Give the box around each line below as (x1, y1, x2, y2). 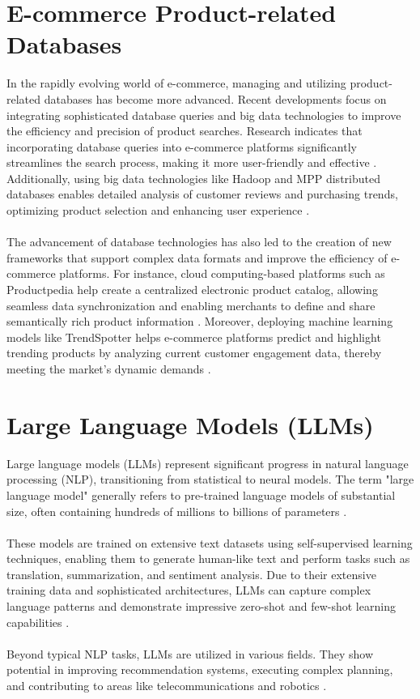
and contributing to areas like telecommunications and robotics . (6, 677, 327, 694)
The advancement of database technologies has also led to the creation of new (6, 233, 392, 250)
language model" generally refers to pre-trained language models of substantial (6, 486, 396, 503)
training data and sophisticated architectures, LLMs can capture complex (6, 582, 371, 599)
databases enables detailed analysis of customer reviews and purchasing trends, (6, 185, 398, 202)
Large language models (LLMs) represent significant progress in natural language (6, 454, 409, 471)
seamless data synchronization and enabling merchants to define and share (6, 296, 375, 313)
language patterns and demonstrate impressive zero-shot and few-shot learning (6, 598, 396, 615)
